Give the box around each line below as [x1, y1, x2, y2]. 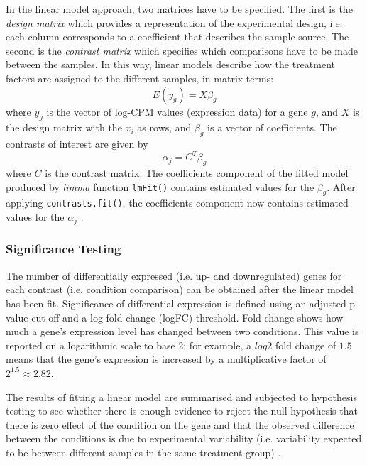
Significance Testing [6, 240, 121, 258]
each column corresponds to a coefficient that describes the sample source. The [6, 29, 349, 44]
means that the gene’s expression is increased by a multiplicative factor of [6, 351, 327, 366]
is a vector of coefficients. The [207, 120, 337, 135]
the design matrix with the [6, 120, 122, 135]
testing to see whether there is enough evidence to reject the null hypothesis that [6, 403, 358, 418]
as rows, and [137, 120, 192, 135]
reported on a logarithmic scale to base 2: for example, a [6, 337, 252, 352]
